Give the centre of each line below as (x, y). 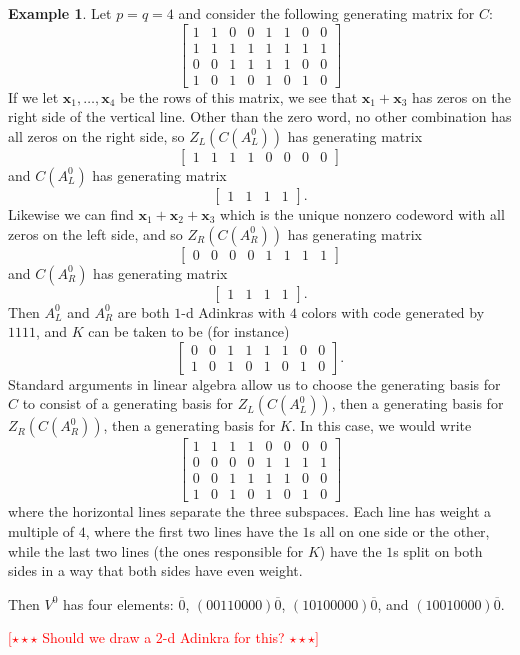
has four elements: (118, 603)
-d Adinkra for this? (223, 637)
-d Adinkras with (233, 311)
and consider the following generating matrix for (326, 13)
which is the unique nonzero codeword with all (362, 213)
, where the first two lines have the (191, 531)
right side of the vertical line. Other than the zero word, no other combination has (260, 116)
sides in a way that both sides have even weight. (155, 570)
